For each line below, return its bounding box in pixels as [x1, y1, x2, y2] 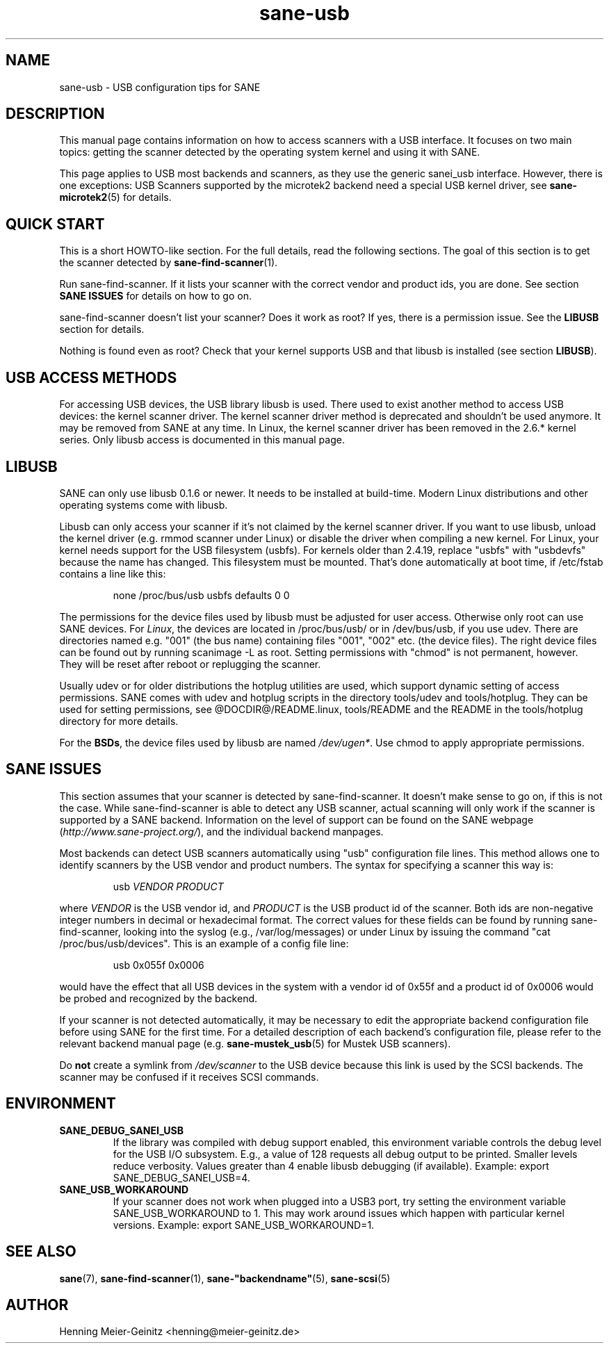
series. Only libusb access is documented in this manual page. [59, 434, 345, 446]
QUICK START [6, 215, 105, 233]
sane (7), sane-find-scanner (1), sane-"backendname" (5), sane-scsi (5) [59, 1272, 391, 1284]
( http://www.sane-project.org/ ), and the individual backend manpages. [59, 825, 384, 837]
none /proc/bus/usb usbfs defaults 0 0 [113, 589, 290, 601]
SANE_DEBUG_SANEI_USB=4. [113, 1171, 250, 1184]
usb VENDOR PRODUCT [113, 880, 224, 892]
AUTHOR [6, 1295, 69, 1314]
